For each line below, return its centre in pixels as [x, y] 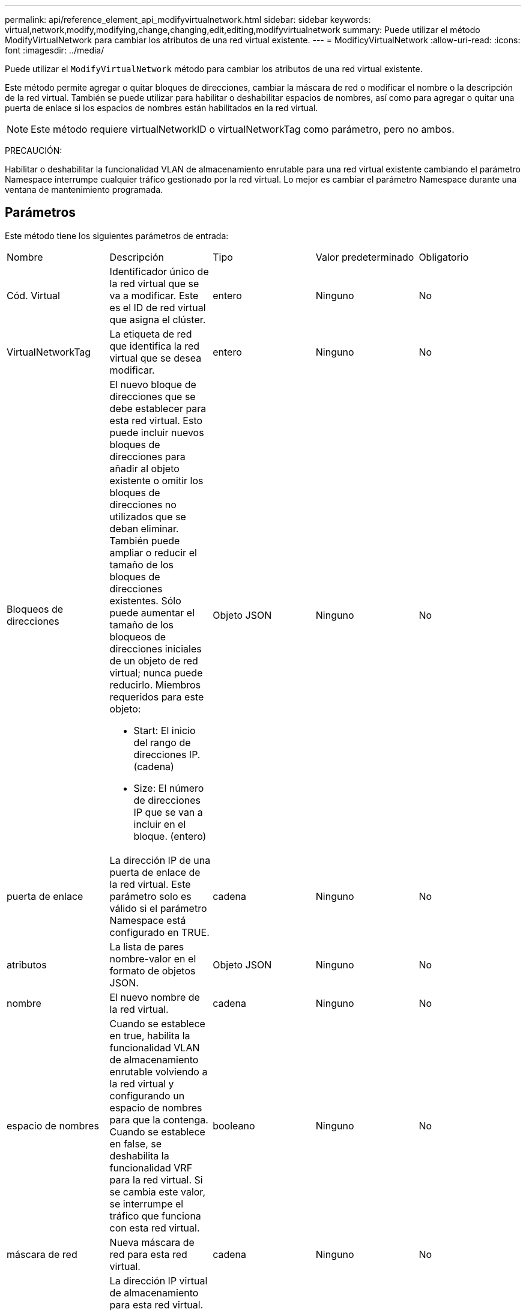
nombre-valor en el [153, 958]
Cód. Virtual [33, 295]
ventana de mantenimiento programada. [84, 190]
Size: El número [169, 788]
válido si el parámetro [158, 908]
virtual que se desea [156, 358]
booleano [234, 1125]
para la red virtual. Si [156, 1180]
